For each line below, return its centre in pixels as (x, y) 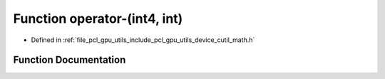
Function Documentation (70, 60)
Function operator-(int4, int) (98, 19)
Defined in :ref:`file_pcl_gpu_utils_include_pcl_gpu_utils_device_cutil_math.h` (143, 40)
